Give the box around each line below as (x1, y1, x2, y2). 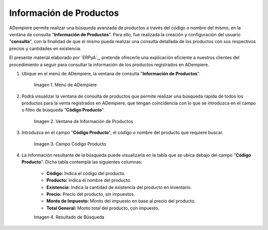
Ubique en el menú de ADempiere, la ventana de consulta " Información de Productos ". (21, 70, 201, 76)
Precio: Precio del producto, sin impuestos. (46, 191, 135, 197)
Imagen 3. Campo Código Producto (34, 141, 106, 147)
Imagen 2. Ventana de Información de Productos (34, 118, 134, 124)
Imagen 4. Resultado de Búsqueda (34, 214, 104, 220)
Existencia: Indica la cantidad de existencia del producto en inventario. (46, 184, 192, 190)
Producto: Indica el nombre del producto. (46, 177, 132, 183)
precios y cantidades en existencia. (9, 45, 82, 52)
